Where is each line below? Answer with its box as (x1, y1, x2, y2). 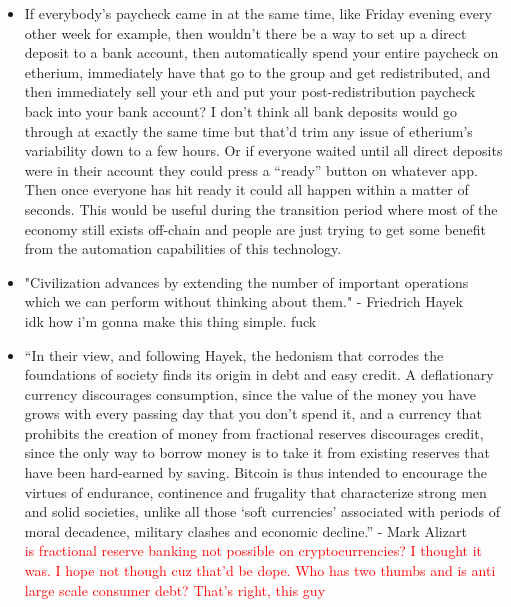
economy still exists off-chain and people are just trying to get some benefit (24, 218, 487, 239)
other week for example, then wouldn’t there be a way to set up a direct (24, 22, 467, 43)
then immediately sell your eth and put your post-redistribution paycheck (24, 81, 476, 102)
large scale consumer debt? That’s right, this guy (24, 579, 326, 600)
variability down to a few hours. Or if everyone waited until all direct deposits (24, 140, 503, 161)
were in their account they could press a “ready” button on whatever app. (24, 159, 478, 180)
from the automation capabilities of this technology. (24, 238, 342, 259)
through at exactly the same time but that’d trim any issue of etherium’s (24, 120, 473, 141)
